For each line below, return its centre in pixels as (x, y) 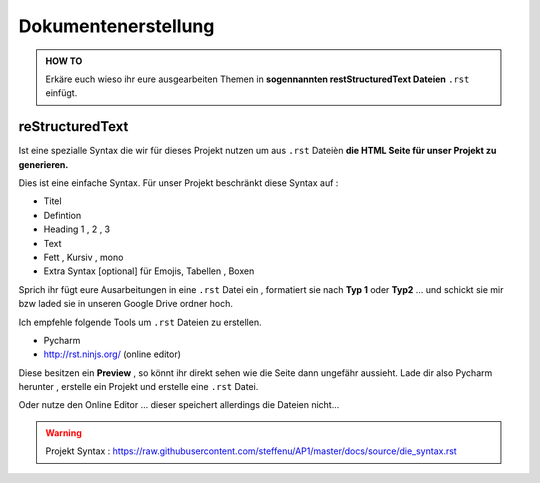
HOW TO (64, 61)
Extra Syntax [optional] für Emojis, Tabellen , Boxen (149, 271)
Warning (63, 432)
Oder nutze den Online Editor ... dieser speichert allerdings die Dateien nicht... (179, 405)
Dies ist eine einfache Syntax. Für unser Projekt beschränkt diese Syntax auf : (178, 183)
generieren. (43, 164)
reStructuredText (73, 126)
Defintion (62, 215)
